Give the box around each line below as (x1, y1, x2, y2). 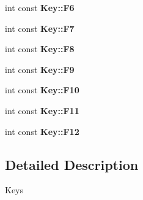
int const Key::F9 (5, 63, 75, 75)
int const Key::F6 (5, 1, 75, 13)
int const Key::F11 (5, 104, 79, 117)
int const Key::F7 (5, 21, 75, 34)
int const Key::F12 (5, 125, 79, 137)
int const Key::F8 (5, 42, 75, 55)
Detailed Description (5, 155, 139, 174)
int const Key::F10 (5, 83, 79, 96)
